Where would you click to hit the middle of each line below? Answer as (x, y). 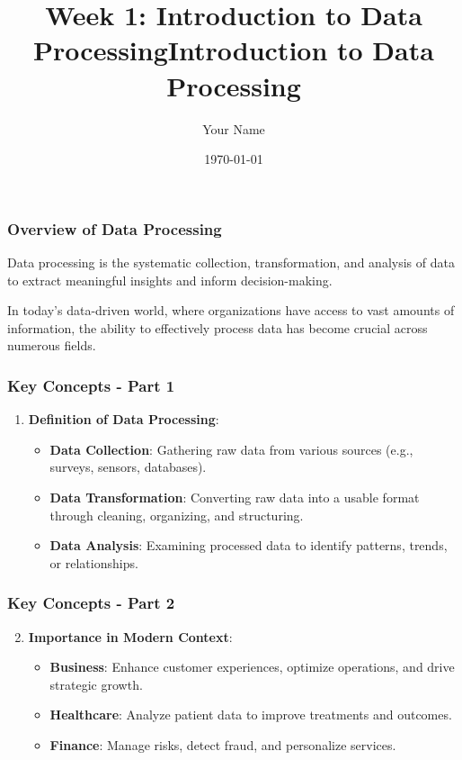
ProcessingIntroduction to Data (234, 50)
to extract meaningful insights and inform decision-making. (170, 280)
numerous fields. (52, 345)
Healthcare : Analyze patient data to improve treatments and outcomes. (251, 715)
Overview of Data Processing (115, 228)
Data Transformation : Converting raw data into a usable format (235, 497)
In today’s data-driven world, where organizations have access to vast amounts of (231, 310)
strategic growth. (96, 684)
